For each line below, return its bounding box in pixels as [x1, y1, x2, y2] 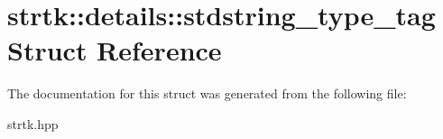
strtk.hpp [7, 114, 59, 133]
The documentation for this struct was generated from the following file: [7, 84, 407, 103]
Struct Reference [7, 32, 222, 69]
